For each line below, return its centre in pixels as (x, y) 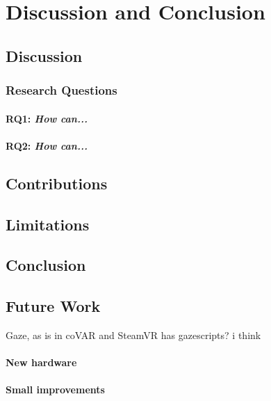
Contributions (57, 183)
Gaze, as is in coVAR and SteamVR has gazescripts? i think (133, 335)
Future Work (53, 306)
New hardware (41, 362)
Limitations (48, 224)
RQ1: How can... (47, 118)
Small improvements (55, 390)
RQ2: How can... (47, 145)
